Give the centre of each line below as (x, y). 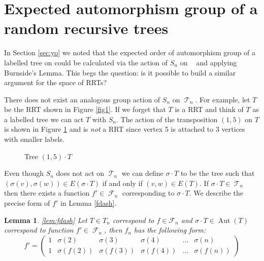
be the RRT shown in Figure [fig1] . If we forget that (85, 109)
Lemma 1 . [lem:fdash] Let (46, 220)
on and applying (208, 62)
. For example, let (223, 99)
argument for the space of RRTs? (56, 82)
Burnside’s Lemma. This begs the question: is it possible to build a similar (120, 72)
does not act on (80, 173)
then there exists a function (47, 193)
